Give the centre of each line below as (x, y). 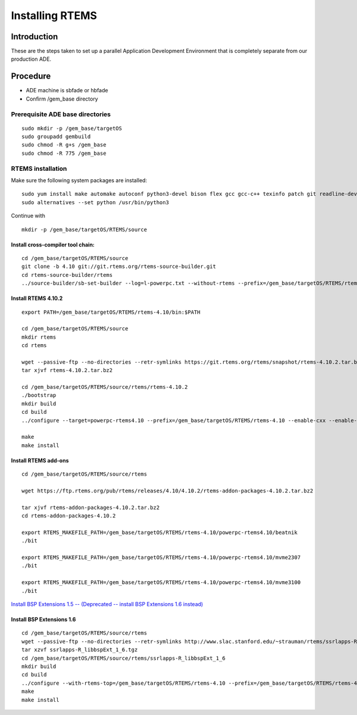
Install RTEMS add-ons (40, 460)
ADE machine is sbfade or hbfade (67, 90)
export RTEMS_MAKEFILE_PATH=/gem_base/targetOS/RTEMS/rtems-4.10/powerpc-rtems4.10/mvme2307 (161, 558)
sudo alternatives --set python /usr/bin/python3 (95, 202)
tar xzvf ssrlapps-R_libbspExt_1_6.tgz (80, 650)
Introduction (35, 37)
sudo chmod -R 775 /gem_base (64, 153)
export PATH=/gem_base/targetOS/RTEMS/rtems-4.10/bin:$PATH (111, 312)
